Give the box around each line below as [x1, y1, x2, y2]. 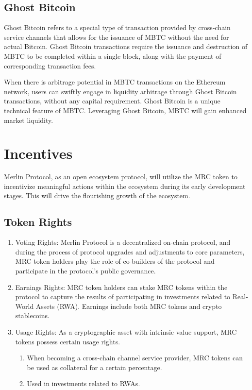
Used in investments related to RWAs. [27, 378, 140, 389]
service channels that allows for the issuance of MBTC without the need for [4, 32, 229, 42]
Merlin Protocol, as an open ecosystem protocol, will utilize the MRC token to [4, 171, 237, 182]
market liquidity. [4, 115, 53, 125]
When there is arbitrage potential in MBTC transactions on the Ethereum [4, 77, 226, 87]
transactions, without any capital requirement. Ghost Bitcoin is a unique [4, 96, 220, 106]
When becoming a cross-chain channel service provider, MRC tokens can [27, 353, 243, 363]
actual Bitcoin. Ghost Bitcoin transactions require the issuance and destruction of [4, 41, 248, 51]
